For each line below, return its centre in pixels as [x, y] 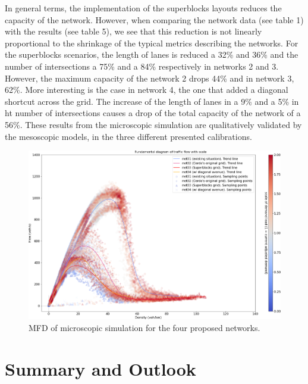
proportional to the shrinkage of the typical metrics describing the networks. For [152, 43]
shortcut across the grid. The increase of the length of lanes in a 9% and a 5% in [152, 101]
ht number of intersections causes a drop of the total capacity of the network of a [153, 113]
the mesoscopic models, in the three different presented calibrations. [128, 136]
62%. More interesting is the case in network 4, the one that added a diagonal [147, 90]
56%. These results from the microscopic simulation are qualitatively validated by [153, 124]
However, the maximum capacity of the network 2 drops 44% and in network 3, [150, 78]
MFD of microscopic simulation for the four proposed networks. [144, 327]
